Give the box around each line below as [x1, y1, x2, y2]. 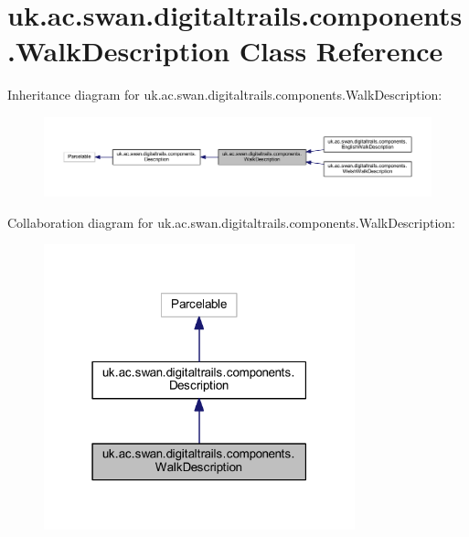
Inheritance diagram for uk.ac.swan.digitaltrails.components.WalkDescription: [7, 85, 442, 104]
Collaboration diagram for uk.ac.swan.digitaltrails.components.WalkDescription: [7, 212, 456, 231]
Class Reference [239, 32, 443, 70]
